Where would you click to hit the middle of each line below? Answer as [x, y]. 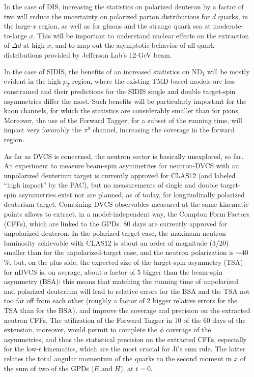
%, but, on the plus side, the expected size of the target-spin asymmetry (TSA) [124, 262]
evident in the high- [34, 81]
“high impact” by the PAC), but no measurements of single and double [111, 185]
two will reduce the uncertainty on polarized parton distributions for [107, 16]
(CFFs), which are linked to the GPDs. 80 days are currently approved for [116, 223]
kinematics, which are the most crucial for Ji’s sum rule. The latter [144, 349]
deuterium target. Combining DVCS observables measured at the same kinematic [127, 204]
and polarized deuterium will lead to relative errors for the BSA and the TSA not [127, 291]
